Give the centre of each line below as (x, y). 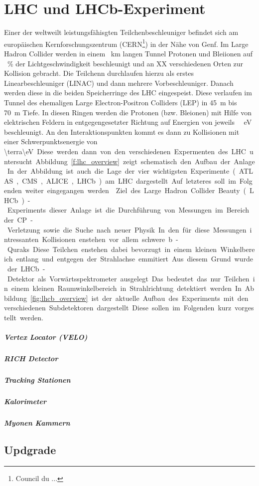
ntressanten (21, 239)
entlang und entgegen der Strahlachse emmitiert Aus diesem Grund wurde (134, 259)
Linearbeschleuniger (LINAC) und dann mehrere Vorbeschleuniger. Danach (119, 83)
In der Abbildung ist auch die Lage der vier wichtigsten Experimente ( (121, 171)
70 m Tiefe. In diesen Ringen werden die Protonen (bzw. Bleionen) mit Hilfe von (128, 112)
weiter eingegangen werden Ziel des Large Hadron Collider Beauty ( (136, 190)
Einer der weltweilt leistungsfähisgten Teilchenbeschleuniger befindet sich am (121, 32)
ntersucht (18, 161)
